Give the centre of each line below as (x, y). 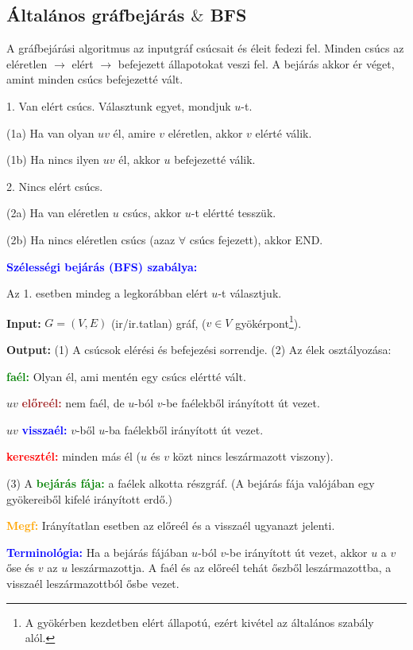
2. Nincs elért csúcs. (55, 186)
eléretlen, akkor (205, 132)
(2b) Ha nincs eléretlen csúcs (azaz (91, 239)
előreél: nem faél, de (73, 403)
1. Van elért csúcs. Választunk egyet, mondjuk (119, 105)
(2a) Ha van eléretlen (58, 213)
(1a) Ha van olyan (50, 132)
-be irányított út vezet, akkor (297, 552)
